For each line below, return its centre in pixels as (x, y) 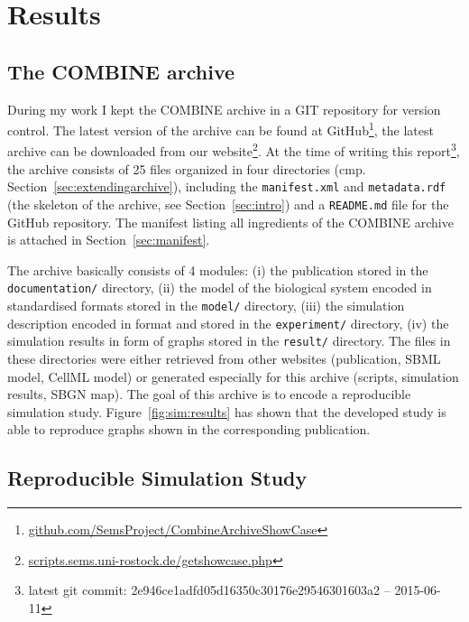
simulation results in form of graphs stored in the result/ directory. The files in (229, 341)
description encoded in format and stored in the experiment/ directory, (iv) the (228, 323)
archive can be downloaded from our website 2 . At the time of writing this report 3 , (234, 150)
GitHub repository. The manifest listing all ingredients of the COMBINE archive (230, 222)
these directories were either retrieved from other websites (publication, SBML (224, 358)
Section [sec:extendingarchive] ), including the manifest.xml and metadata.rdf (227, 186)
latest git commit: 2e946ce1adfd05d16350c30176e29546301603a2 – (209, 590)
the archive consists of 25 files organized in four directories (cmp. (187, 168)
